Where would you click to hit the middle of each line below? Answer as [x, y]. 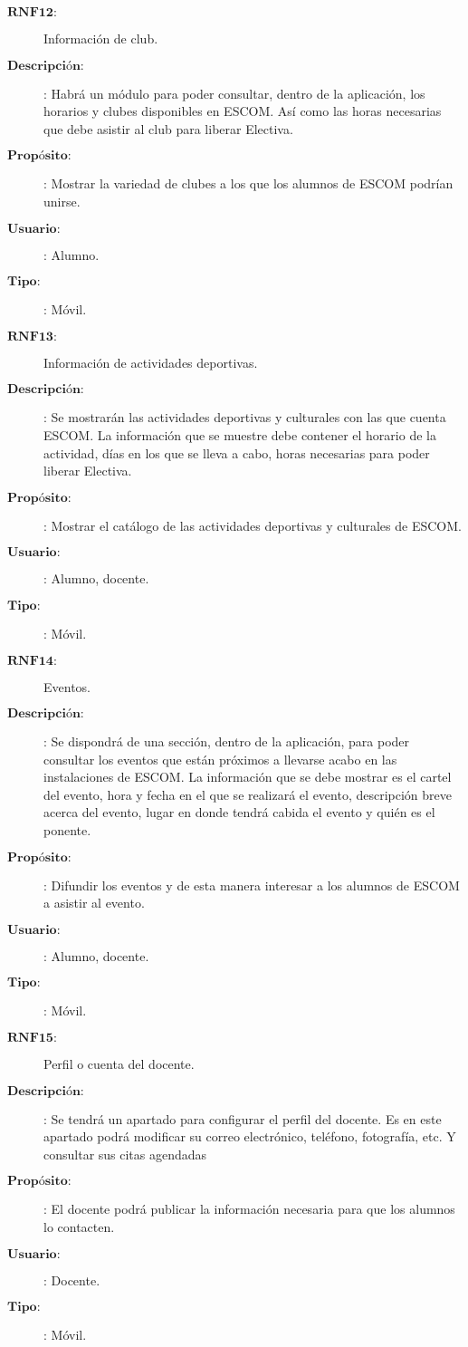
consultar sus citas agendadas [125, 1154]
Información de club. [101, 38]
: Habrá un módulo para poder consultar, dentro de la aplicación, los [234, 93]
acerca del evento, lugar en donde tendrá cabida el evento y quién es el [239, 812]
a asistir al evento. [94, 903]
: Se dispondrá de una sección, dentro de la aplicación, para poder [227, 741]
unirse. [62, 201]
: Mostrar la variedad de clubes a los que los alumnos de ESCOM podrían [248, 183]
